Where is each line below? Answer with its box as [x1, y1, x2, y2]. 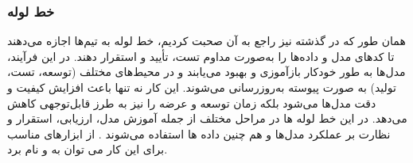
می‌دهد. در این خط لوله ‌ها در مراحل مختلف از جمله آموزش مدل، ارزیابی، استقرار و [7, 110, 407, 127]
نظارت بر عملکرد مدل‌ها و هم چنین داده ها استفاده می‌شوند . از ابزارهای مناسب [7, 125, 391, 142]
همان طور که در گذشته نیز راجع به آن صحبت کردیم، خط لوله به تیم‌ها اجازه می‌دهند [7, 32, 406, 49]
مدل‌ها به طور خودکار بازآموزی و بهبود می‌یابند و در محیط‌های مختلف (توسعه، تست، [7, 63, 406, 80]
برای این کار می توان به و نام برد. [7, 141, 168, 157]
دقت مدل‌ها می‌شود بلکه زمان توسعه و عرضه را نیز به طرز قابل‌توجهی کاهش [7, 94, 376, 111]
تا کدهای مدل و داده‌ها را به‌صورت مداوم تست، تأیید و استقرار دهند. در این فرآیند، [7, 47, 395, 64]
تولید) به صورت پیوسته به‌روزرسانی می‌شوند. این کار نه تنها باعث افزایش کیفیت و [7, 79, 396, 95]
